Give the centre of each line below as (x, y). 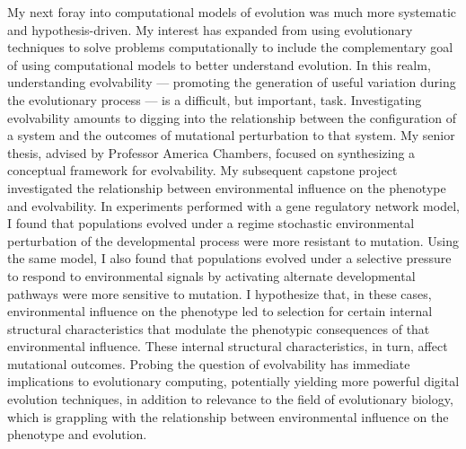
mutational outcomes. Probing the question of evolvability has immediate (209, 363)
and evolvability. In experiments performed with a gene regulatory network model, (233, 205)
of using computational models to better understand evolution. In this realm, (219, 64)
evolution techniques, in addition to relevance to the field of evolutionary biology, (230, 399)
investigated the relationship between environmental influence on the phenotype (227, 187)
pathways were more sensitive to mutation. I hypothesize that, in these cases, (220, 293)
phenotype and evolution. (77, 434)
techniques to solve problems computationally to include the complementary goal (230, 47)
